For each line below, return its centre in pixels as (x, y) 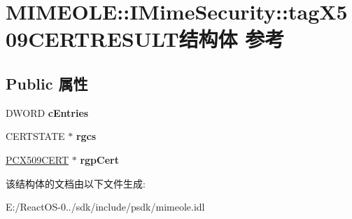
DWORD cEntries (47, 112)
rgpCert (99, 159)
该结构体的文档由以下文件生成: (76, 183)
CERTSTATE (35, 136)
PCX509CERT (37, 159)
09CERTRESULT (92, 39)
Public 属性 (47, 83)
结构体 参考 (232, 39)
